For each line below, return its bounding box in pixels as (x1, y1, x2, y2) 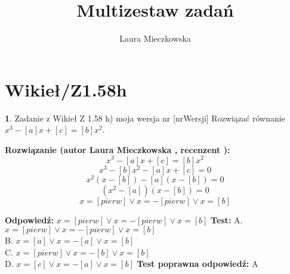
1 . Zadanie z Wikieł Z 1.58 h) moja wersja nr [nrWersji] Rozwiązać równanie (5, 111, 285, 124)
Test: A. (211, 213, 243, 226)
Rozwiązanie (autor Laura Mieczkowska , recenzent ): (5, 143, 230, 155)
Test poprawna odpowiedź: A (137, 257, 258, 270)
